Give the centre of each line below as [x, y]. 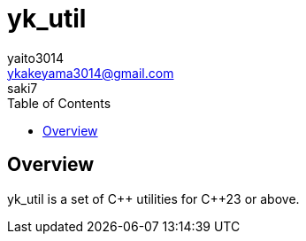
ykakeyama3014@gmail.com [91, 73]
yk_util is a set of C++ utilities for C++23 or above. [153, 198]
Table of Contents [59, 103]
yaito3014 [36, 58]
